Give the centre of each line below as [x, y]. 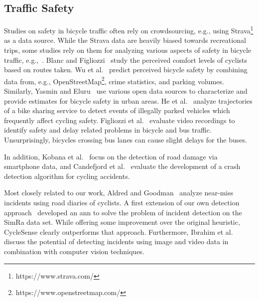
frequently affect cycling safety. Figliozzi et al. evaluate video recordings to [120, 120]
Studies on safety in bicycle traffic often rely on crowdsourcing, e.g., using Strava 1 [129, 30]
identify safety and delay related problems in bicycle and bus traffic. [108, 130]
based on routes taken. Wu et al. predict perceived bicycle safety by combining [126, 70]
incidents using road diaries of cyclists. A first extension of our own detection [122, 203]
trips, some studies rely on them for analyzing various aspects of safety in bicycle [128, 50]
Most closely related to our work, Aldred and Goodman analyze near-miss [119, 193]
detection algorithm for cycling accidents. [67, 176]
